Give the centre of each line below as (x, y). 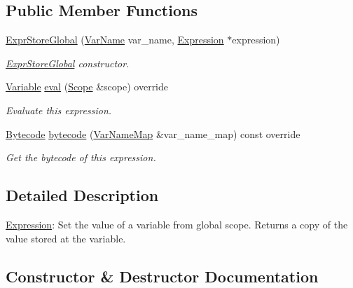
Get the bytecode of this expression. (81, 157)
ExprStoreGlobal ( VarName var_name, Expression (115, 40)
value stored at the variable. (66, 238)
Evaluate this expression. (59, 110)
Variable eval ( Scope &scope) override (87, 87)
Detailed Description (82, 195)
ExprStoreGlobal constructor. (68, 63)
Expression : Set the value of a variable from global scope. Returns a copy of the (177, 224)
